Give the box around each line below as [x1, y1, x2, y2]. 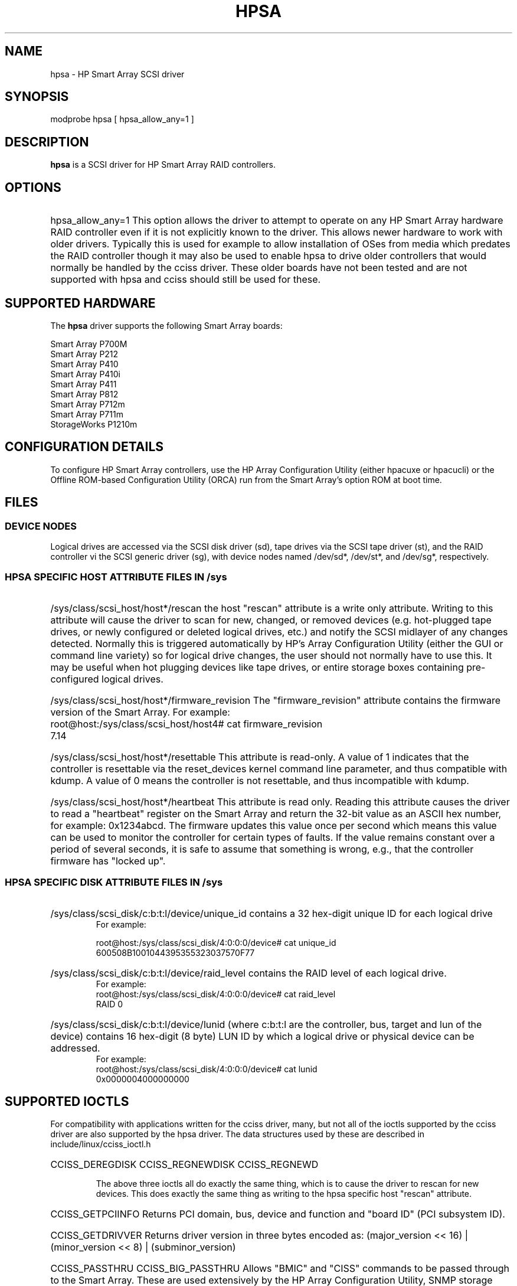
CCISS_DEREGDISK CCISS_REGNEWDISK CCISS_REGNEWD [50, 1158, 319, 1171]
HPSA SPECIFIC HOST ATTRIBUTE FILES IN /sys [5, 571, 227, 583]
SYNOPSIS [5, 89, 69, 105]
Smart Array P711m [50, 409, 123, 419]
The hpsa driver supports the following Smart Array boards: [50, 320, 283, 331]
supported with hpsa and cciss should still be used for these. [50, 273, 321, 286]
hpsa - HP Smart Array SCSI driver [50, 68, 185, 79]
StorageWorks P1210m [50, 419, 138, 429]
